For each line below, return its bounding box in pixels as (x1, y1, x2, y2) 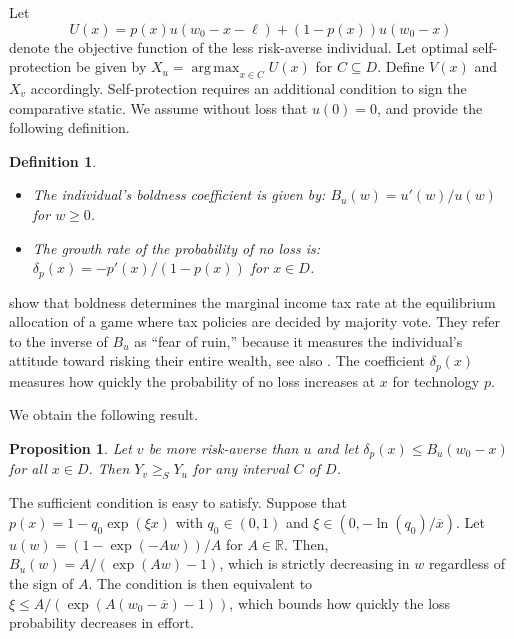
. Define (377, 56, 425, 77)
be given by (75, 56, 147, 77)
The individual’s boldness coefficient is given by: (32, 184, 326, 205)
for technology (392, 370, 480, 391)
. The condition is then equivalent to (88, 573, 313, 594)
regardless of (428, 553, 505, 574)
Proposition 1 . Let (9, 438, 132, 459)
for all (9, 458, 47, 479)
